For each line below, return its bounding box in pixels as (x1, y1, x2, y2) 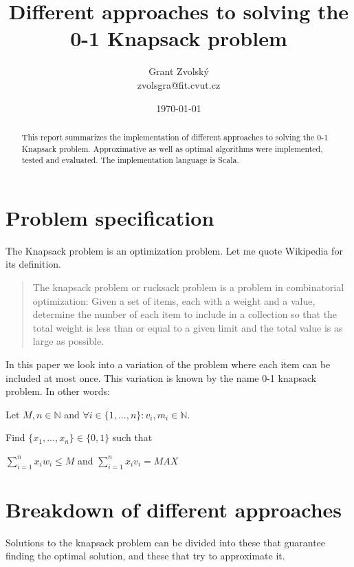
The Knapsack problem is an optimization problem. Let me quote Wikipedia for (5, 243, 343, 257)
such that (112, 430, 153, 445)
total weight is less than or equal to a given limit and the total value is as (32, 320, 343, 334)
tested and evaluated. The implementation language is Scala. (21, 154, 239, 166)
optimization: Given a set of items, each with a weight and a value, (32, 293, 316, 308)
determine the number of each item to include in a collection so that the (32, 307, 338, 321)
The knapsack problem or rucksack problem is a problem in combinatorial (32, 279, 344, 294)
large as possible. (32, 334, 104, 348)
